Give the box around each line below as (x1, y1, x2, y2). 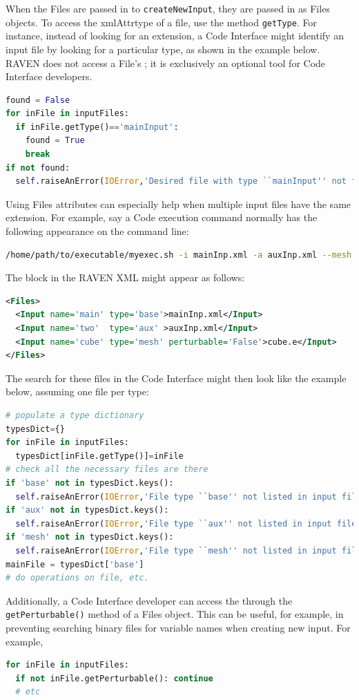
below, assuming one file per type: (6, 384, 149, 399)
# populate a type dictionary (6, 410, 144, 420)
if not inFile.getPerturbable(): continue (15, 673, 213, 683)
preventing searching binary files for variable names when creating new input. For (6, 620, 351, 634)
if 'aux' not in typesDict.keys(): (6, 505, 169, 515)
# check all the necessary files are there (6, 464, 208, 475)
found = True (25, 135, 85, 146)
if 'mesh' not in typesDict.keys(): (6, 532, 174, 542)
